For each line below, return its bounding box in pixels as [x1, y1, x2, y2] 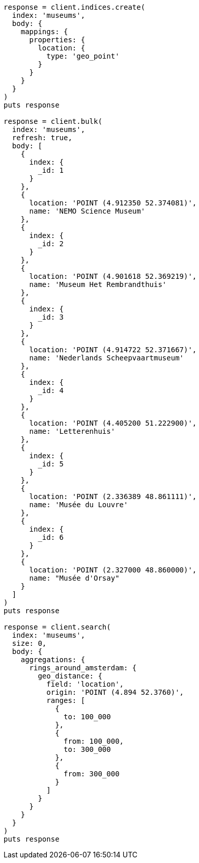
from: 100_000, [64, 737, 124, 745]
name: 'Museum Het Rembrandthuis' [29, 280, 167, 289]
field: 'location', [46, 680, 124, 688]
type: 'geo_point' [46, 52, 120, 60]
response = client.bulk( [4, 117, 102, 125]
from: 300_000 [64, 770, 120, 778]
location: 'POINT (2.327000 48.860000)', [29, 566, 197, 574]
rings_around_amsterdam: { [29, 664, 137, 672]
